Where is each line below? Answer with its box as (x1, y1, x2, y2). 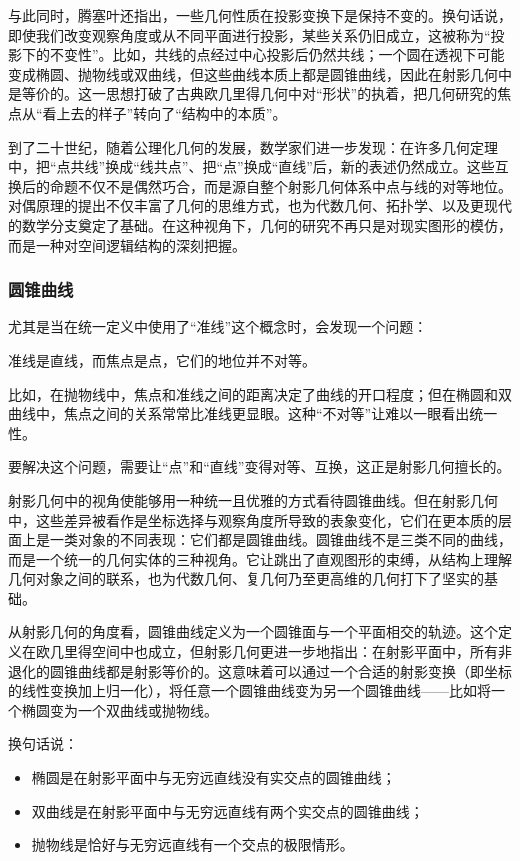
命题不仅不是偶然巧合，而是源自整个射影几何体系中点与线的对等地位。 (49, 175, 512, 196)
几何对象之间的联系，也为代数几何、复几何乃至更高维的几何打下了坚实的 (8, 568, 484, 589)
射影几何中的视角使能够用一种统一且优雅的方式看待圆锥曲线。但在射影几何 (8, 489, 498, 510)
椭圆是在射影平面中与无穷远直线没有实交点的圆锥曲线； (31, 767, 396, 788)
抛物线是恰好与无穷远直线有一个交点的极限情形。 (31, 834, 354, 855)
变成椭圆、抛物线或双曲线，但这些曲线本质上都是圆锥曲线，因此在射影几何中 (8, 63, 512, 84)
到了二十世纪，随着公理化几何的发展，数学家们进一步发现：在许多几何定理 (8, 136, 498, 157)
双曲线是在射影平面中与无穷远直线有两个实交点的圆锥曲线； (31, 800, 424, 821)
